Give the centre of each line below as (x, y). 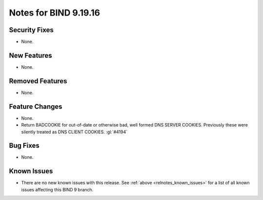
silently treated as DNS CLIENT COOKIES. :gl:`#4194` (74, 132)
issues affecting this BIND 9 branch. (57, 189)
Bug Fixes (24, 146)
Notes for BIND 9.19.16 (55, 13)
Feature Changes (36, 106)
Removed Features (38, 81)
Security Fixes (31, 30)
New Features (30, 55)
